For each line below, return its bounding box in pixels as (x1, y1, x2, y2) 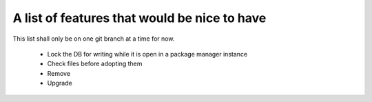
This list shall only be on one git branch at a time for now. (12, 34, 175, 43)
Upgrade (47, 79, 72, 88)
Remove (47, 69, 71, 77)
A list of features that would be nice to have (12, 10, 267, 25)
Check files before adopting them (47, 59, 143, 68)
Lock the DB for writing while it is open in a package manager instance (47, 50, 248, 58)
